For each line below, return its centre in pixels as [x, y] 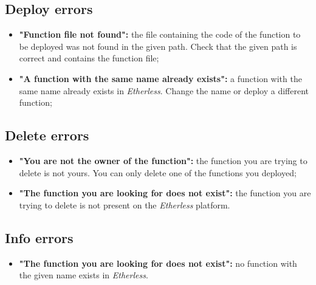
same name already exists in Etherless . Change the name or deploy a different [164, 90]
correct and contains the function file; [89, 58]
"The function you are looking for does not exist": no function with [158, 263]
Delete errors [47, 135]
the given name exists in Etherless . [84, 275]
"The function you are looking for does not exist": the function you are [165, 193]
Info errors [39, 237]
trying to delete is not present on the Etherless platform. [125, 204]
